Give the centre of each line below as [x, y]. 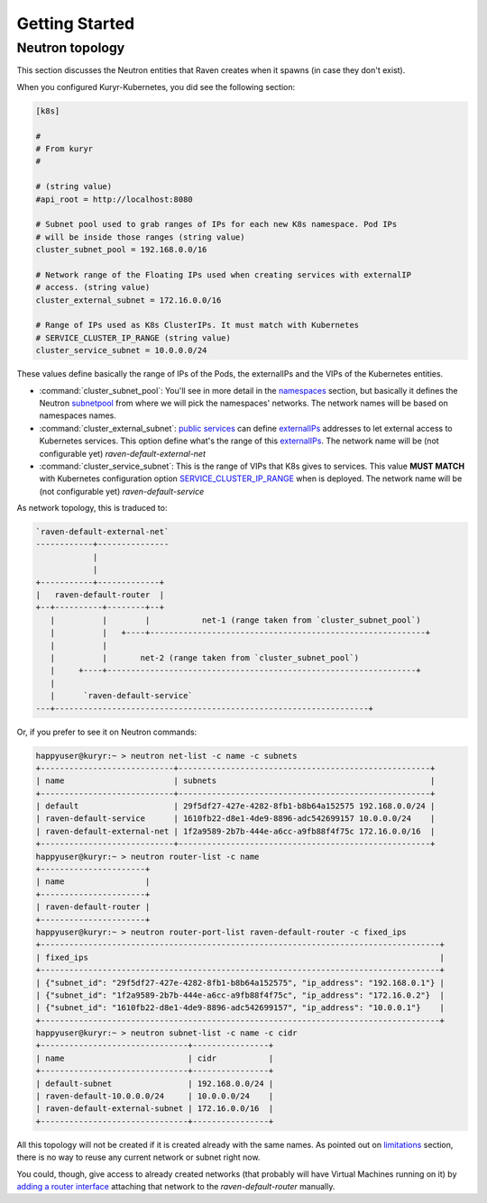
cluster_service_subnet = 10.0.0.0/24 [121, 351]
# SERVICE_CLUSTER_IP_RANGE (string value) [133, 337]
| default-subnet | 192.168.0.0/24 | [155, 1083]
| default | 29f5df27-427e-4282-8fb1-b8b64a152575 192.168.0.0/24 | [235, 806]
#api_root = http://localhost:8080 [114, 199]
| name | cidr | [155, 1058]
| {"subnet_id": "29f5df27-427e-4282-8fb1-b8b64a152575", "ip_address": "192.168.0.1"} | [240, 983]
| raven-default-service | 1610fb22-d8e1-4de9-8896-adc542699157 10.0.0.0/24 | [235, 819]
